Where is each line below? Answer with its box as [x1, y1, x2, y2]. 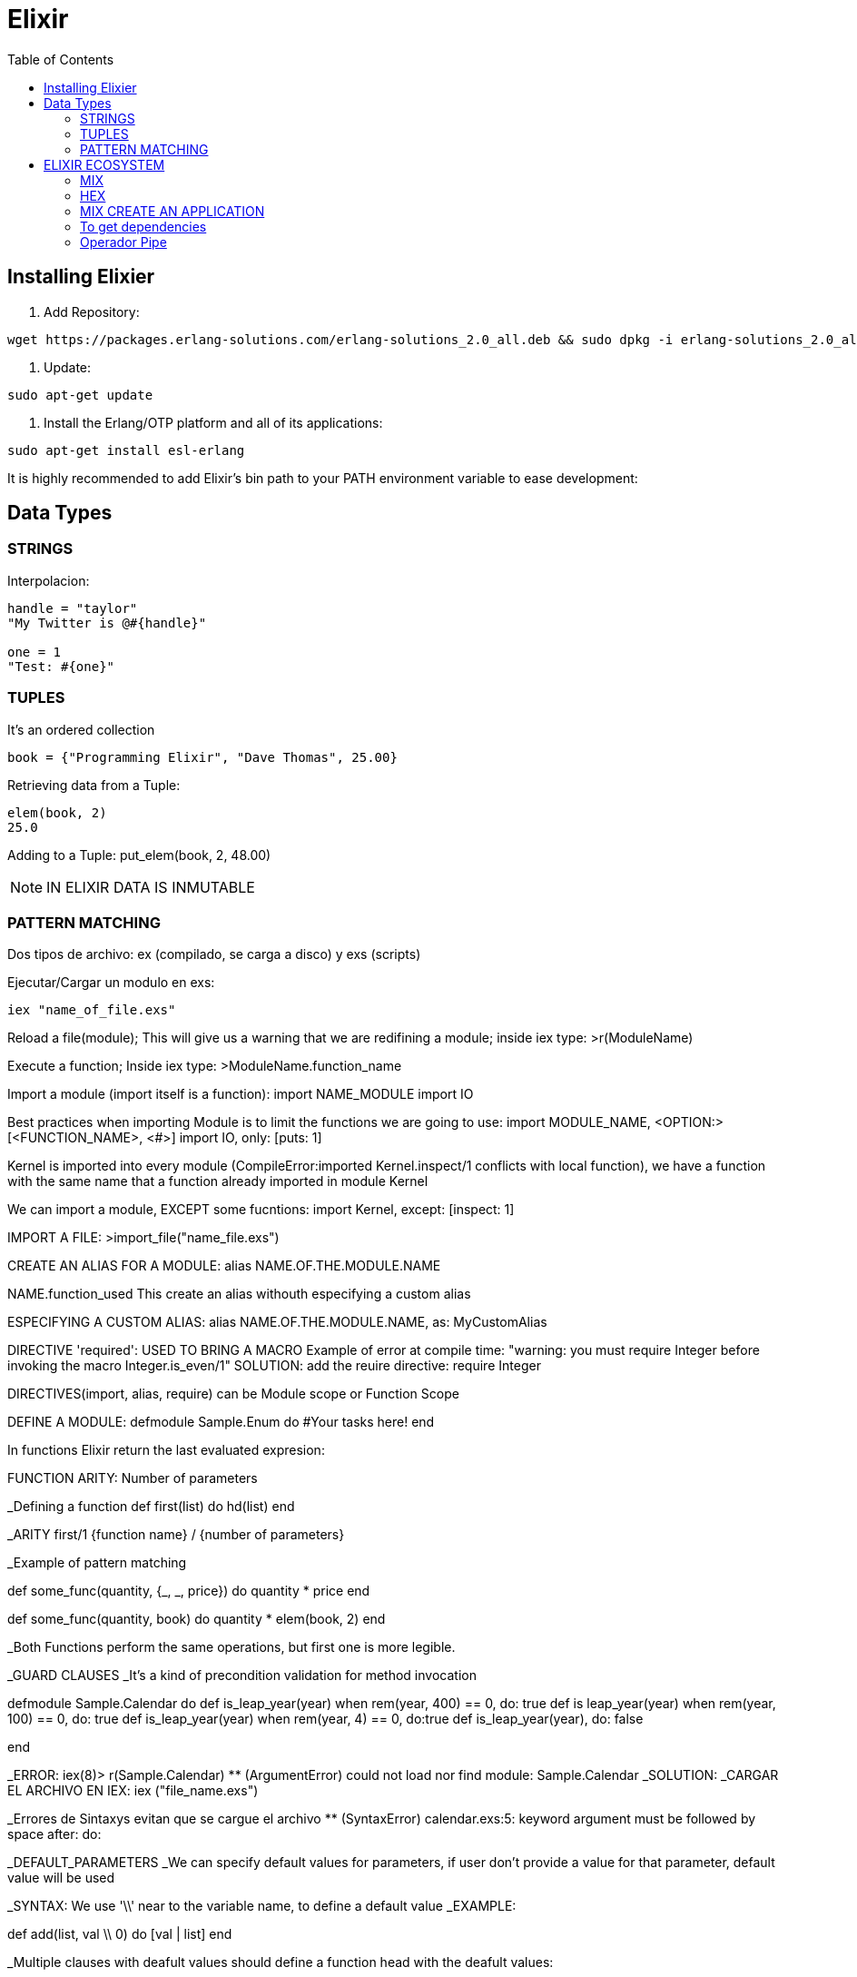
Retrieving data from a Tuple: [7, 776, 181, 793]
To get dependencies [80, 218, 207, 234]
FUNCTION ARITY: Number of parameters [7, 1470, 258, 1487]
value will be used [7, 1870, 115, 1886]
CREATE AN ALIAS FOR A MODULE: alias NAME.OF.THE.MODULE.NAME [7, 1258, 441, 1274]
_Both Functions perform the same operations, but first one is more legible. [7, 1639, 456, 1656]
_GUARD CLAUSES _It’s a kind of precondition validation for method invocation [7, 1667, 477, 1684]
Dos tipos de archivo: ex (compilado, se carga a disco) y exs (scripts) [7, 946, 421, 963]
